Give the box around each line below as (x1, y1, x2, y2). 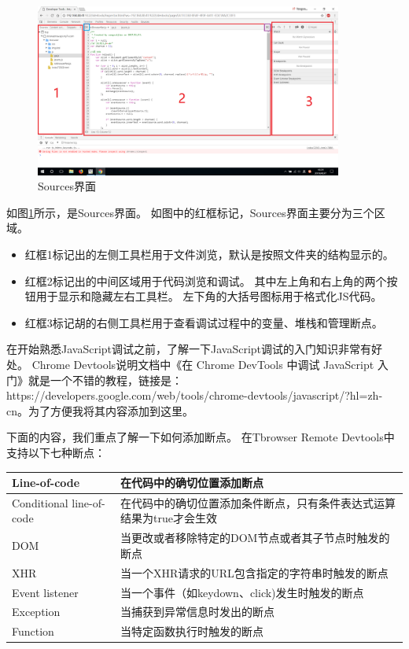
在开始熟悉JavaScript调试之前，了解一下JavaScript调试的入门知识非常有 (6, 341, 372, 357)
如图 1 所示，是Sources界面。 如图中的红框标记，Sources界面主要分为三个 (6, 204, 374, 220)
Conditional (12, 494, 68, 511)
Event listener (12, 584, 79, 600)
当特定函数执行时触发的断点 (120, 623, 263, 640)
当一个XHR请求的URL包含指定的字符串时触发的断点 (120, 564, 389, 581)
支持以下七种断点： (6, 444, 105, 460)
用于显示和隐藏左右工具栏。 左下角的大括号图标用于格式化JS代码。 (35, 288, 382, 304)
